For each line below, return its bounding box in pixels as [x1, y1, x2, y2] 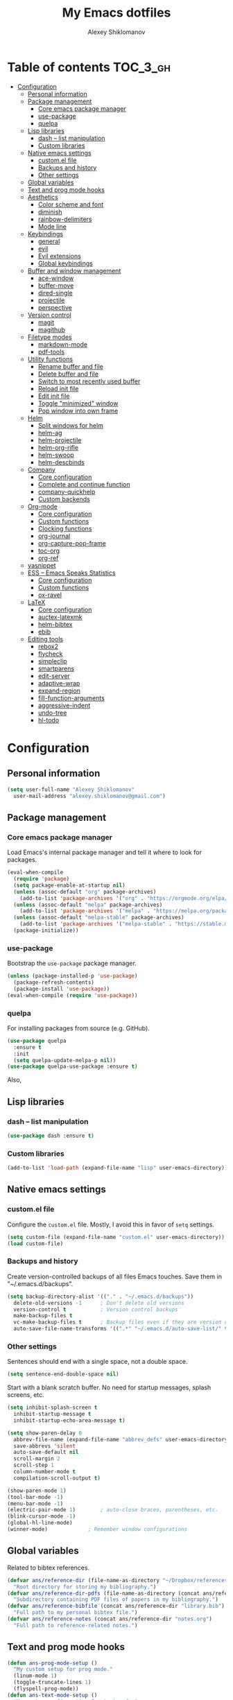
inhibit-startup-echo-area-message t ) [13, 1416, 126, 1424]
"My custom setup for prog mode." [13, 1666, 113, 1673]
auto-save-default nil [13, 1449, 79, 1456]
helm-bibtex [37, 620, 73, 628]
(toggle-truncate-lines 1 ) [13, 1679, 92, 1686]
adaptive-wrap [37, 679, 80, 687]
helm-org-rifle [37, 443, 78, 451]
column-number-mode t [13, 1468, 76, 1475]
